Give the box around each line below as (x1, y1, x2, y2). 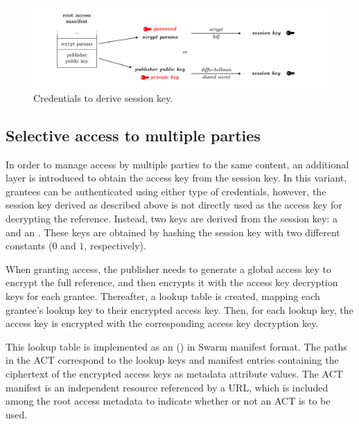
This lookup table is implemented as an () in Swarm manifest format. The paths (6, 339, 347, 353)
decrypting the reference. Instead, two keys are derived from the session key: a (6, 211, 338, 226)
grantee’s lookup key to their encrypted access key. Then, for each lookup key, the (6, 302, 353, 317)
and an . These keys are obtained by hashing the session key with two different (6, 224, 340, 239)
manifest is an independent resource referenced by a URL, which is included (6, 380, 329, 394)
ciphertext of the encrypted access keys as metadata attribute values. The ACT (6, 366, 343, 380)
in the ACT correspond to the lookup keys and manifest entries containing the (6, 353, 339, 367)
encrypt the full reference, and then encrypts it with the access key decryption (6, 275, 338, 290)
